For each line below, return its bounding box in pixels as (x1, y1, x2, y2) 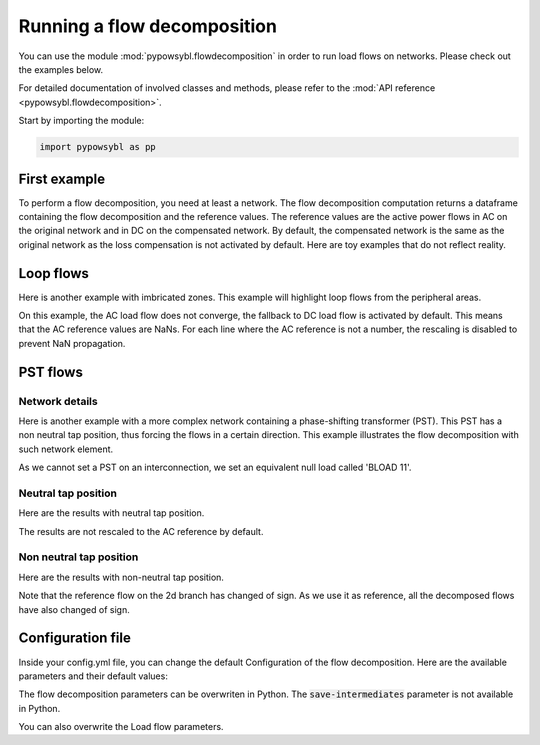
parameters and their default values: (18, 670, 169, 682)
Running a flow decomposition (18, 15, 277, 37)
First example (18, 170, 106, 187)
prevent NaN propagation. (18, 337, 126, 349)
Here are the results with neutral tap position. (18, 507, 205, 519)
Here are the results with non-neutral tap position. (18, 571, 225, 583)
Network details (18, 394, 99, 408)
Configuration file (18, 630, 132, 647)
